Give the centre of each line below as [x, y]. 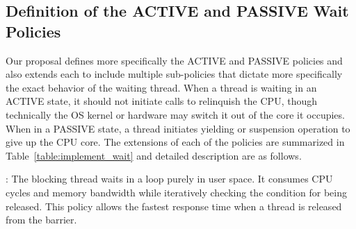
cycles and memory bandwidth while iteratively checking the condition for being [176, 192]
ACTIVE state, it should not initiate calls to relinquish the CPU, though [161, 101]
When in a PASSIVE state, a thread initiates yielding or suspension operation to [178, 128]
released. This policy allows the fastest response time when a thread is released [174, 206]
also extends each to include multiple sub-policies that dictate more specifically [174, 74]
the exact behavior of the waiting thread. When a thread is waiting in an [161, 87]
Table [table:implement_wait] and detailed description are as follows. [154, 155]
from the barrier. [41, 220]
